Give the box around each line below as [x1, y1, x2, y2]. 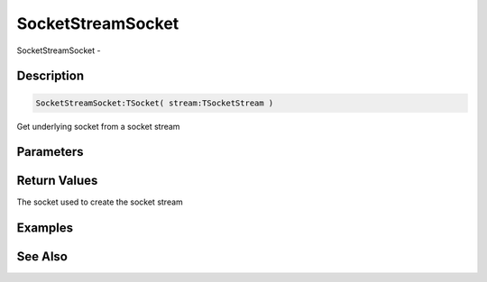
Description [16, 68, 85, 84]
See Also [16, 249, 68, 265]
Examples [16, 221, 74, 236]
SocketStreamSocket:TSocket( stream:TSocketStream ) [35, 97, 274, 108]
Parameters [16, 144, 84, 159]
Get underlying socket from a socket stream [16, 121, 180, 132]
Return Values [16, 173, 98, 188]
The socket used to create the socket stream [16, 196, 184, 207]
